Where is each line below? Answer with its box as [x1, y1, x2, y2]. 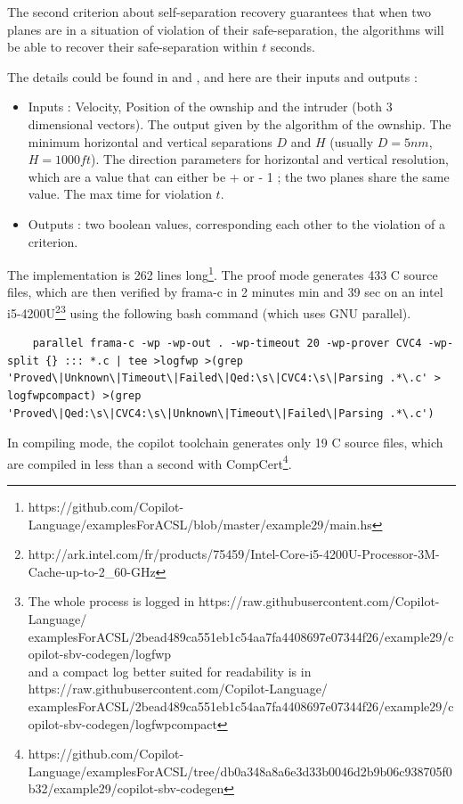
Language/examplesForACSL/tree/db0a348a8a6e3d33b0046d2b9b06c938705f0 [28, 761, 452, 780]
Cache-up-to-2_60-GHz [28, 562, 156, 580]
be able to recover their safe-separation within [7, 37, 258, 56]
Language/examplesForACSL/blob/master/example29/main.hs [28, 514, 372, 533]
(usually [329, 132, 374, 151]
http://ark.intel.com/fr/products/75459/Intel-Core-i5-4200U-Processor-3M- [28, 545, 440, 563]
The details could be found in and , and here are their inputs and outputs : [7, 67, 418, 86]
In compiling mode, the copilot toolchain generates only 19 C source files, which [7, 433, 443, 452]
